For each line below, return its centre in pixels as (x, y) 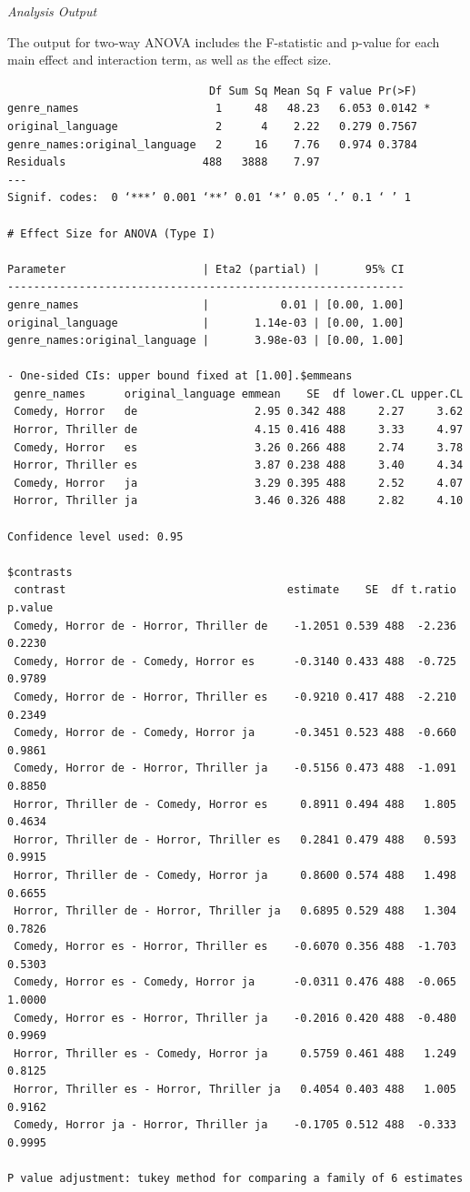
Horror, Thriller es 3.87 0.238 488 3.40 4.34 (239, 465)
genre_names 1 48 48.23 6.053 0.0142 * (219, 109)
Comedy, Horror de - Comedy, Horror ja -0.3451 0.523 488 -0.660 (235, 733)
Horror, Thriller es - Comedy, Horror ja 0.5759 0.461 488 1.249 (235, 1053)
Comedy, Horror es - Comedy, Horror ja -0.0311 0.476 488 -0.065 (235, 982)
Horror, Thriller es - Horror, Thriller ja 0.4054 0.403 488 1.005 (235, 1090)
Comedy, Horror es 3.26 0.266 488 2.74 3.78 (239, 447)
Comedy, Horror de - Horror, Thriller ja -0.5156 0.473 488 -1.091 (235, 768)
